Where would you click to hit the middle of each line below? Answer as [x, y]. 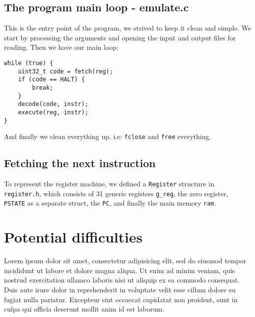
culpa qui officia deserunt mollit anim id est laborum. [84, 309]
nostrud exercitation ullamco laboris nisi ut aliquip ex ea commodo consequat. [122, 280]
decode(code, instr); [53, 104]
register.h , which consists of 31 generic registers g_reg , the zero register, [116, 193]
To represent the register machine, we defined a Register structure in [109, 184]
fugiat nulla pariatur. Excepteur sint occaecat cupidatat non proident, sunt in [121, 299]
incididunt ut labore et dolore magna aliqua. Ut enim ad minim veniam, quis [120, 270]
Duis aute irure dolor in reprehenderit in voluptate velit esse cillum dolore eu [120, 289]
